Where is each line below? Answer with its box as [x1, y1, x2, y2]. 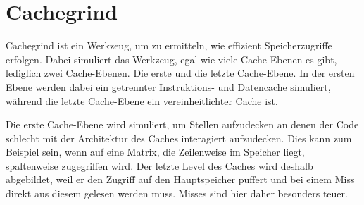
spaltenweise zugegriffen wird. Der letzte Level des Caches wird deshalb [6, 158, 313, 173]
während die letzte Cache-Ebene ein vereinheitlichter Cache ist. [6, 93, 278, 108]
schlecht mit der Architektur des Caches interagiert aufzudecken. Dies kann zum [6, 130, 352, 145]
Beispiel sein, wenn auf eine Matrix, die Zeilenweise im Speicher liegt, [6, 144, 305, 159]
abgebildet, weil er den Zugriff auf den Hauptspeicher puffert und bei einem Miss [6, 172, 355, 187]
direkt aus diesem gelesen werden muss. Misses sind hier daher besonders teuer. [6, 186, 348, 201]
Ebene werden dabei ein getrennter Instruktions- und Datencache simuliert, [6, 79, 331, 94]
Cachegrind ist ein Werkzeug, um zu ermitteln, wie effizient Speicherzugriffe [6, 38, 332, 53]
